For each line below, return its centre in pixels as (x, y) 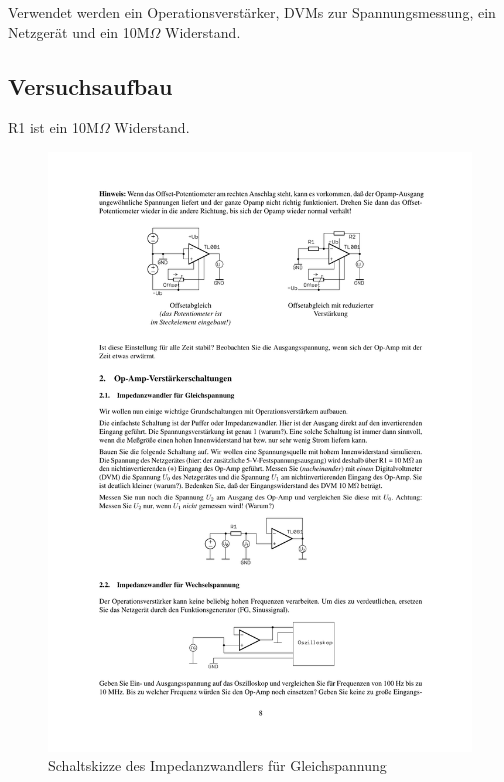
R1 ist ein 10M (53, 127)
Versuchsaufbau (90, 85)
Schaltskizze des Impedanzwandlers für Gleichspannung (217, 765)
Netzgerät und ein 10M (79, 31)
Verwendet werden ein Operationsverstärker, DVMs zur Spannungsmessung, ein (252, 12)
